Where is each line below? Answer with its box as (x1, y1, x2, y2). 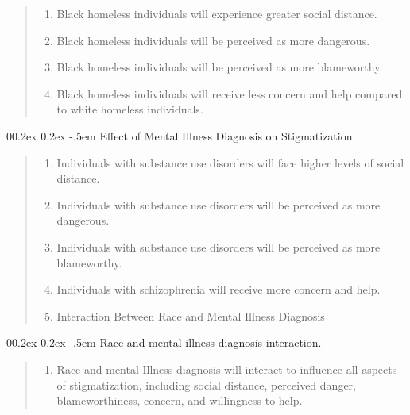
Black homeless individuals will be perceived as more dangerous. (56, 32, 370, 48)
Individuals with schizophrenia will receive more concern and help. (56, 281, 381, 298)
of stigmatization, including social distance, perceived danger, (56, 376, 356, 393)
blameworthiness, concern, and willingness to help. (56, 392, 303, 409)
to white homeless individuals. (56, 101, 203, 117)
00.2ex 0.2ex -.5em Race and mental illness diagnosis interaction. (6, 334, 322, 351)
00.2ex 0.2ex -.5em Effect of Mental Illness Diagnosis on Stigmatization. (6, 127, 356, 144)
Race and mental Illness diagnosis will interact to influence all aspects (56, 360, 397, 377)
